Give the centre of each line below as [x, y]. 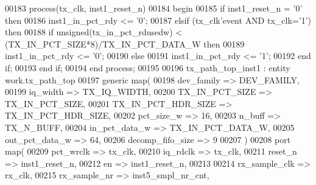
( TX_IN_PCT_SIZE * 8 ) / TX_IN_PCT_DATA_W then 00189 [125, 44]
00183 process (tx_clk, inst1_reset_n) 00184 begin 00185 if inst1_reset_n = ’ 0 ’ [154, 8]
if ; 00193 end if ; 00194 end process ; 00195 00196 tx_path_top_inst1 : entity [148, 67]
